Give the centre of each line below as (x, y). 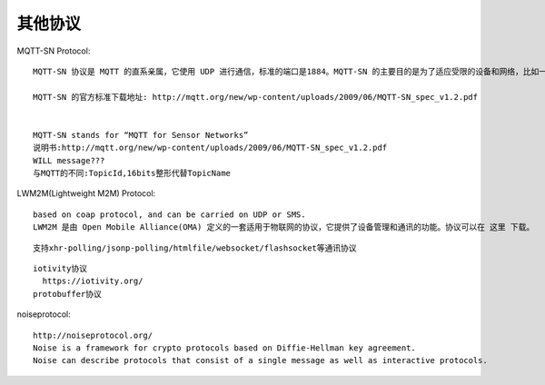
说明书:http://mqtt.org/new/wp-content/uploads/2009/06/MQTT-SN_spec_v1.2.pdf (210, 148)
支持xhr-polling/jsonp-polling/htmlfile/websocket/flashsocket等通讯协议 (195, 248)
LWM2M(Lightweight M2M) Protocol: (86, 193)
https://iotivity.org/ (93, 281)
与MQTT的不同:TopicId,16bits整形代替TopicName (132, 173)
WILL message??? (69, 160)
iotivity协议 (60, 269)
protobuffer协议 (67, 294)
